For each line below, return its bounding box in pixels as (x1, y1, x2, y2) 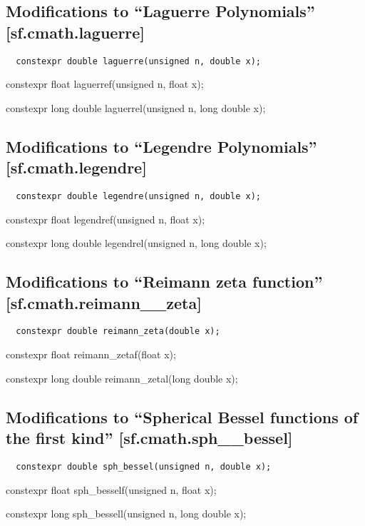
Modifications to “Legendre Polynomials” (6, 135, 317, 157)
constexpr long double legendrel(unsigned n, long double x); (6, 236, 267, 251)
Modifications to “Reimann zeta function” (6, 270, 323, 293)
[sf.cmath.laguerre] (6, 21, 145, 43)
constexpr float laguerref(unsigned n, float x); (6, 76, 204, 91)
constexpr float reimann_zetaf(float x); (6, 347, 176, 362)
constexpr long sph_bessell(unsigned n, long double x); (6, 506, 247, 521)
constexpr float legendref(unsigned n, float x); (6, 211, 205, 226)
